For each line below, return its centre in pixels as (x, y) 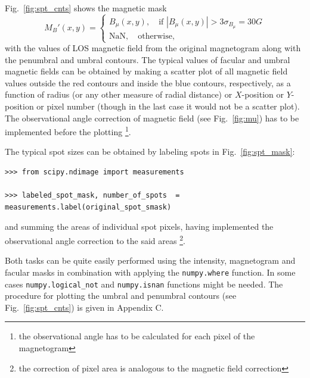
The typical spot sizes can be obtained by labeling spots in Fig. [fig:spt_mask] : (150, 151)
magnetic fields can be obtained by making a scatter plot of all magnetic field (146, 71)
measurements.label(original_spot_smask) (88, 207)
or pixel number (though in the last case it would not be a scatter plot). (168, 106)
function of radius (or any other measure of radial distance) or (119, 94)
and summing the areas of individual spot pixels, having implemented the (139, 227)
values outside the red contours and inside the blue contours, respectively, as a (148, 82)
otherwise (155, 36)
